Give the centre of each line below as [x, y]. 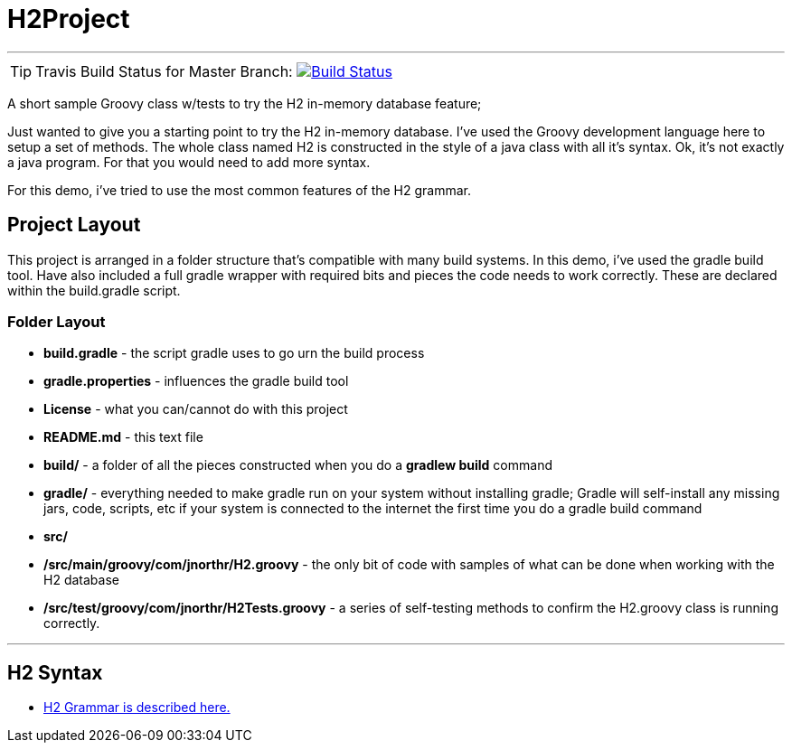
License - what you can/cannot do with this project [196, 409]
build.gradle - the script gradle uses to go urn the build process [234, 353]
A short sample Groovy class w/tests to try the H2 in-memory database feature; [245, 103]
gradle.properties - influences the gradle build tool [196, 381]
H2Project [69, 19]
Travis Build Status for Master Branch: [164, 71]
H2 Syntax [55, 672]
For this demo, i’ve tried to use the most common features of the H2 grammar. [240, 190]
